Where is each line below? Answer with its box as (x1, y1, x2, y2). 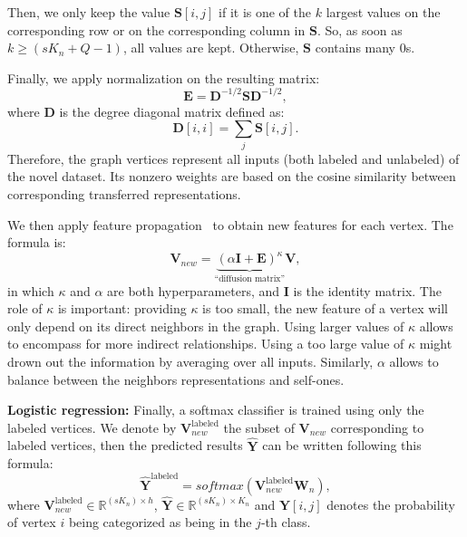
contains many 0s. (315, 38, 415, 57)
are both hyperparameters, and (107, 281, 280, 300)
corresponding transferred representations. (7, 184, 241, 203)
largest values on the (326, 3, 441, 21)
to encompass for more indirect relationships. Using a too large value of (7, 334, 404, 353)
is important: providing (57, 299, 187, 318)
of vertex (7, 513, 56, 532)
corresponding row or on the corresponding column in (7, 20, 306, 39)
